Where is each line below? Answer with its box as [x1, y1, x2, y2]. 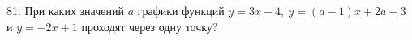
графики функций [137, 2, 225, 18]
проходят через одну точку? [81, 18, 218, 34]
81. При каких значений [6, 2, 124, 18]
